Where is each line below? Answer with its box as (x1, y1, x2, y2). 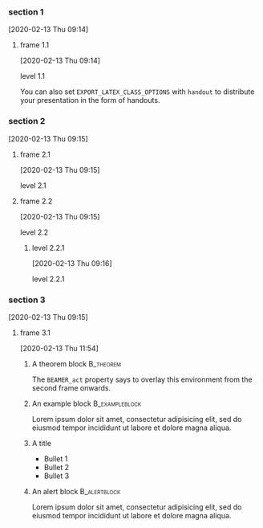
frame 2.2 (19, 196, 53, 206)
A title (31, 438, 52, 448)
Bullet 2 (43, 462, 70, 472)
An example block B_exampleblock (31, 399, 142, 408)
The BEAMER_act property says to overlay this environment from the (31, 375, 253, 384)
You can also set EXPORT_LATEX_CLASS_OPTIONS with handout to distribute (19, 87, 255, 96)
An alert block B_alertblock (31, 486, 121, 496)
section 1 (8, 6, 44, 18)
